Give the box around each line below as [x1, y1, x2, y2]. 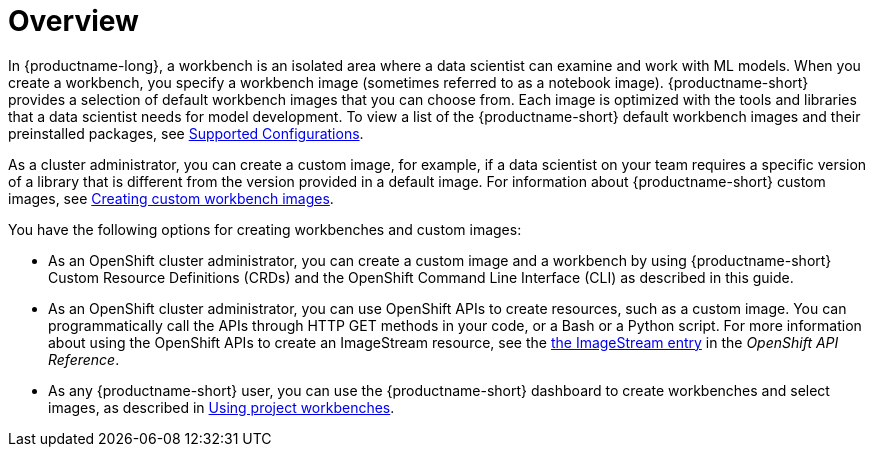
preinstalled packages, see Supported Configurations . [8, 124, 364, 142]
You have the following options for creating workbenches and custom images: [8, 220, 522, 238]
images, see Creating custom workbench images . [8, 189, 334, 207]
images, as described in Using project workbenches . [48, 398, 395, 416]
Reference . [48, 350, 120, 368]
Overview [8, 4, 139, 38]
